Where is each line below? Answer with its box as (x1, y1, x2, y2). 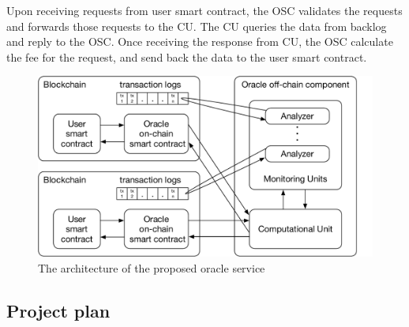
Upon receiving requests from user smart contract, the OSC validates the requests (6, 2, 403, 18)
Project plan (6, 298, 111, 322)
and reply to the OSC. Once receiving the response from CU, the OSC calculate (6, 33, 393, 50)
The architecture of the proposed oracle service (38, 259, 265, 276)
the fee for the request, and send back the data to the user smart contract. (6, 48, 367, 65)
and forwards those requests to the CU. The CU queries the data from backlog (6, 17, 387, 34)
